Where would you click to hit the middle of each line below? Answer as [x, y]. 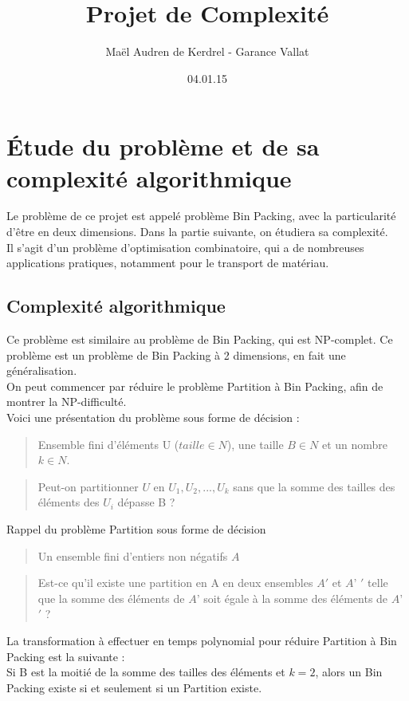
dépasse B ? [146, 502]
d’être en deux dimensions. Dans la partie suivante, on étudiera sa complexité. [197, 232]
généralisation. [42, 370]
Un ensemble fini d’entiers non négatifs [133, 555]
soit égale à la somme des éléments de [296, 598]
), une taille [255, 444]
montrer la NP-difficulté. [67, 402]
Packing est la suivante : [66, 656]
